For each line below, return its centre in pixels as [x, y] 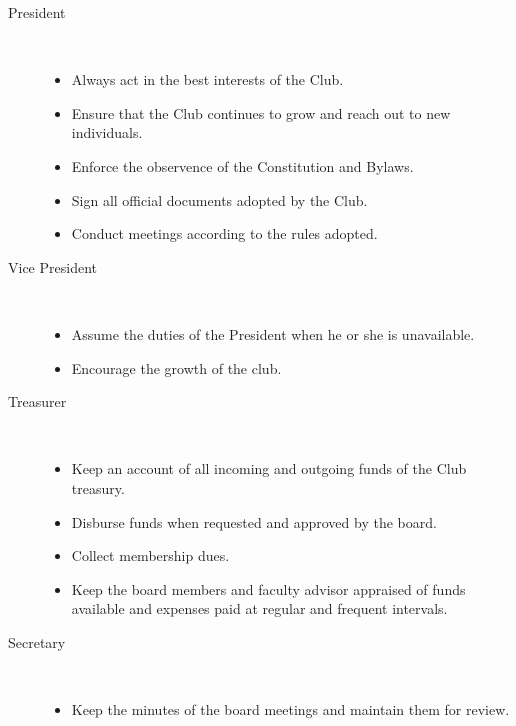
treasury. [98, 487]
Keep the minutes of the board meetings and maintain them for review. [290, 709]
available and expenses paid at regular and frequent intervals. [259, 608]
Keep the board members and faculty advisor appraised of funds [268, 588]
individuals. [107, 132]
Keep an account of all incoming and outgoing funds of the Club [269, 468]
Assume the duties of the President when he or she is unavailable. [273, 333]
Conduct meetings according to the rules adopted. [224, 233]
